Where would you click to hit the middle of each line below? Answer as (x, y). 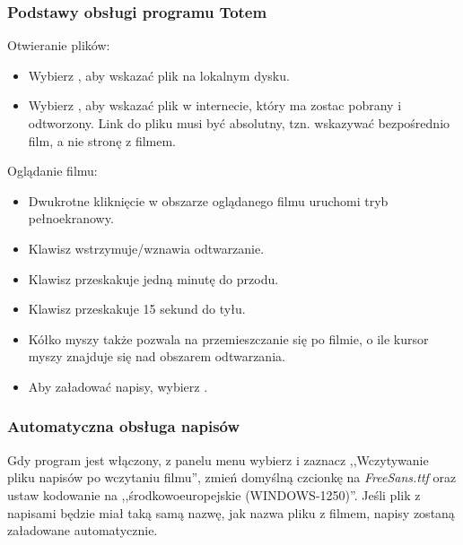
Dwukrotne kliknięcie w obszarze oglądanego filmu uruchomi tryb (208, 200)
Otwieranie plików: (59, 45)
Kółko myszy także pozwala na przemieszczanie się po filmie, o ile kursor (228, 338)
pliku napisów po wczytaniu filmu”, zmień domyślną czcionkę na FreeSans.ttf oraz (232, 477)
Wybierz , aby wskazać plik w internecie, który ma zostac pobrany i (215, 105)
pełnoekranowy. (71, 218)
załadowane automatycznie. (83, 530)
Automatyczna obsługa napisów (124, 426)
